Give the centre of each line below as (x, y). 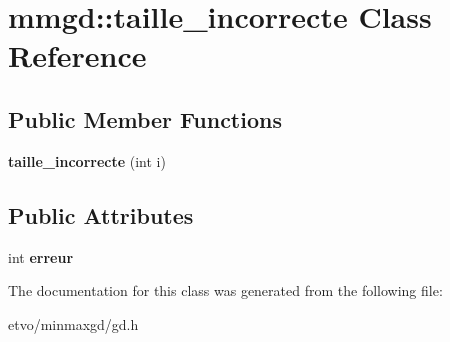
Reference (77, 55)
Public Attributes (101, 214)
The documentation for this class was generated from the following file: (225, 290)
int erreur (41, 256)
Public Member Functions (145, 118)
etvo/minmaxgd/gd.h (73, 323)
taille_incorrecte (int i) (87, 160)
